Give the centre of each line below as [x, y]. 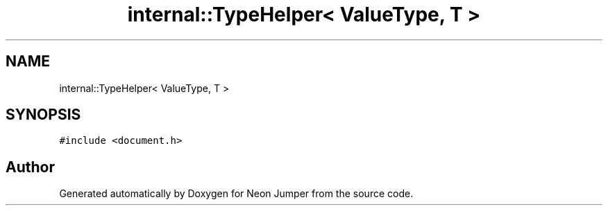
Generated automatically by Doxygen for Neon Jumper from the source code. [236, 194]
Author [30, 167]
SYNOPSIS [43, 115]
